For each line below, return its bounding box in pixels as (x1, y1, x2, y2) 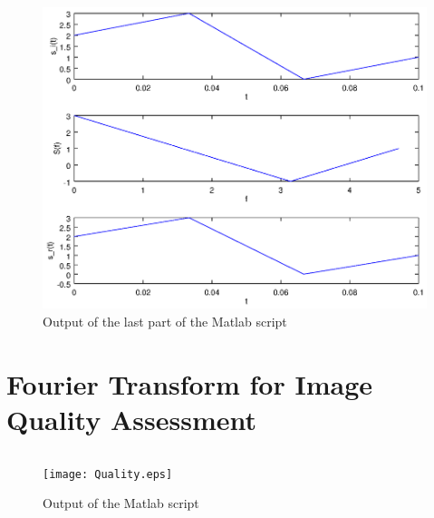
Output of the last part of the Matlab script (43, 312, 287, 331)
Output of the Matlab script (43, 494, 199, 513)
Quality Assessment (6, 401, 256, 437)
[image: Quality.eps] (43, 467, 173, 481)
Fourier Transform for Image (6, 365, 372, 402)
